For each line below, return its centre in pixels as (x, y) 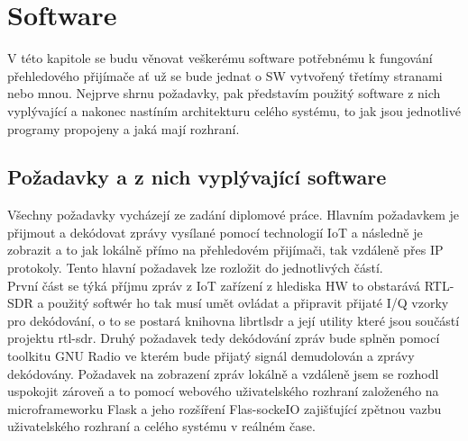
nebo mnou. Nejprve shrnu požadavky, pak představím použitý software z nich (224, 93)
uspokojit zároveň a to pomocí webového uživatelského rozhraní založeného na (223, 391)
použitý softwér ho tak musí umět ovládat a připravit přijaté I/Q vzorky (248, 303)
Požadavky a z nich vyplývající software (197, 177)
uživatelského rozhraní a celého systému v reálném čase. (161, 426)
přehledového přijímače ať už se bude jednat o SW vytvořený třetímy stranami (225, 75)
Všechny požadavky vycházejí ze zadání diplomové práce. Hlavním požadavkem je (233, 215)
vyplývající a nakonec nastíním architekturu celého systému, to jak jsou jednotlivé (234, 110)
